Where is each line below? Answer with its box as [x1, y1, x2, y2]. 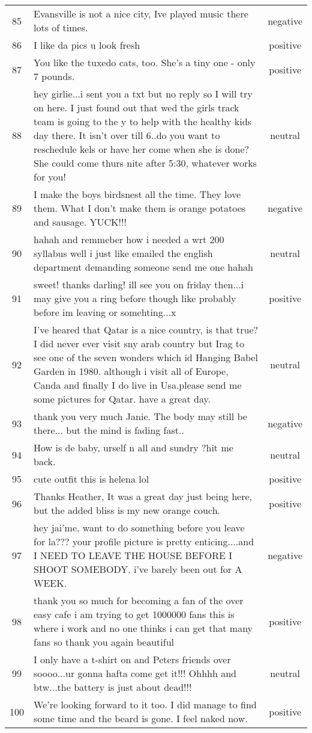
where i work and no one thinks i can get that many [34, 621, 253, 635]
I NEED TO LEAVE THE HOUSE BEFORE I [34, 548, 232, 562]
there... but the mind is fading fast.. [34, 423, 184, 437]
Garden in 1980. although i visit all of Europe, [34, 364, 229, 378]
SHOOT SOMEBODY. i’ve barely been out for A [34, 562, 242, 576]
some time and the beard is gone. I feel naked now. [34, 711, 248, 725]
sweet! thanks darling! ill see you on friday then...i [34, 277, 244, 291]
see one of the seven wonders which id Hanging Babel [34, 350, 258, 364]
